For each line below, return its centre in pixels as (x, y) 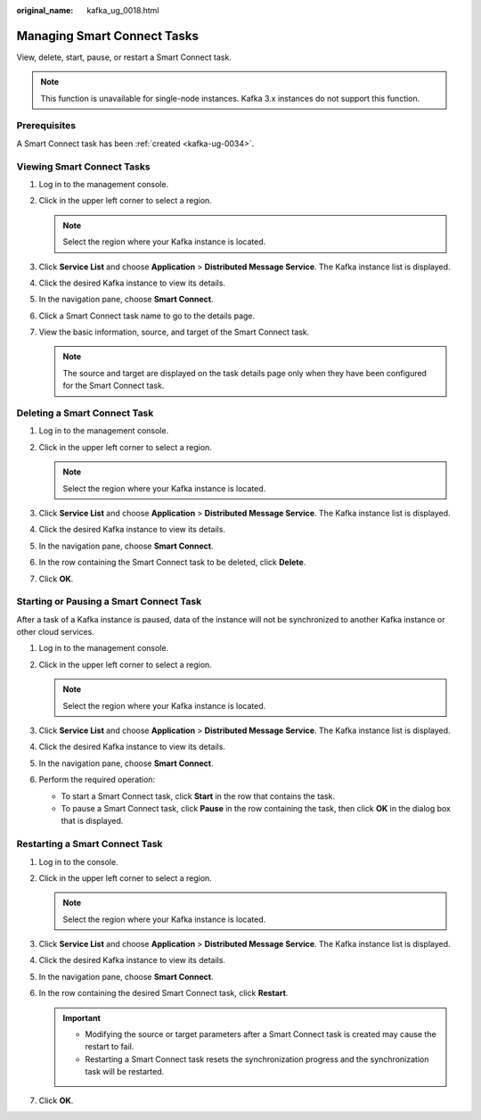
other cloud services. (56, 632)
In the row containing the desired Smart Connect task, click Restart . (163, 993)
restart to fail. (110, 1047)
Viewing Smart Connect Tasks (83, 167)
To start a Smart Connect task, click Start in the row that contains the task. (198, 796)
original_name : (45, 10)
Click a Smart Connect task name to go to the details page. (147, 316)
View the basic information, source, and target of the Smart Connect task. (174, 332)
